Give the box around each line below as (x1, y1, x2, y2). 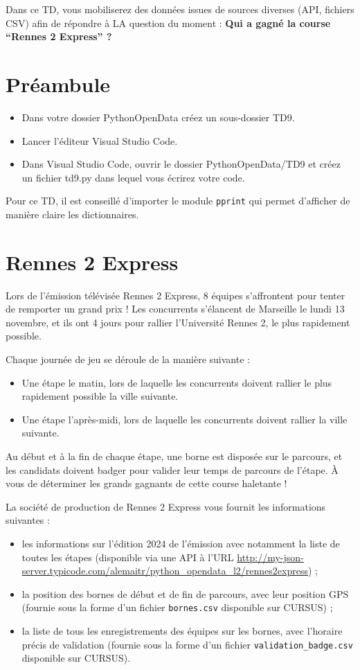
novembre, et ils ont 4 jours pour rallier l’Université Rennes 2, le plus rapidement (6, 315, 350, 329)
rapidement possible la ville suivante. (21, 389, 179, 403)
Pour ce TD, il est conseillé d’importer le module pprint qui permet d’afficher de (6, 193, 350, 208)
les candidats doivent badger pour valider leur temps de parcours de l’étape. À (6, 462, 339, 477)
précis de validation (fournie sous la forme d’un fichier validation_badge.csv (21, 637, 353, 651)
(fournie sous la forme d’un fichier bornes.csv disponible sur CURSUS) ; (21, 600, 333, 615)
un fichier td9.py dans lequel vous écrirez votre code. (21, 170, 245, 184)
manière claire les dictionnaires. (6, 206, 139, 221)
